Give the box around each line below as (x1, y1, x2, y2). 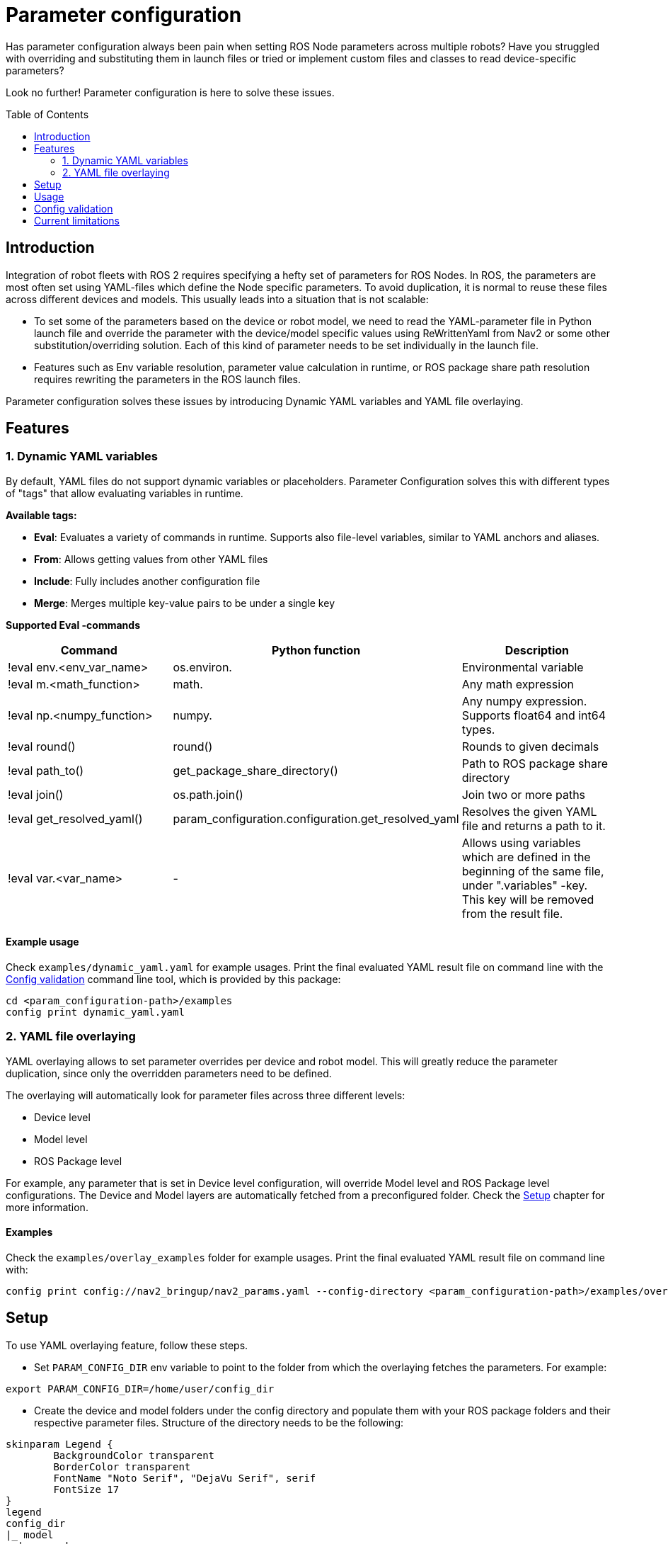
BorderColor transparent (53, 1460, 191, 1472)
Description (505, 642, 570, 657)
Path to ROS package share (461, 756, 609, 771)
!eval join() (8, 787, 64, 802)
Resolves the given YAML (461, 804, 597, 819)
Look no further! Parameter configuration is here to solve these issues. (6, 86, 335, 98)
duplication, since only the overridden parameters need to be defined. (6, 1067, 332, 1079)
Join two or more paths (461, 787, 586, 802)
